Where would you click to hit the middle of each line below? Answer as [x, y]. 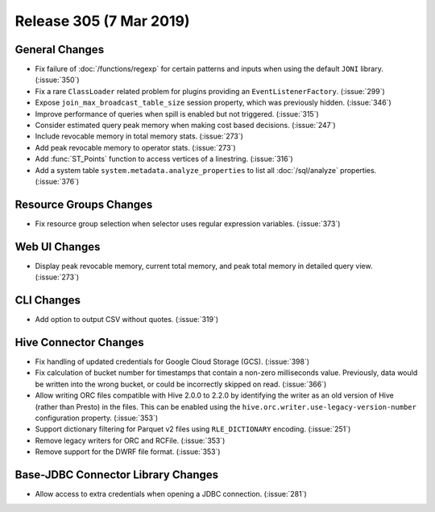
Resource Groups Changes [84, 204]
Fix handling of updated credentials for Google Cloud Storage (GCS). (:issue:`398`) [172, 361]
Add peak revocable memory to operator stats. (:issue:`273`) [136, 147]
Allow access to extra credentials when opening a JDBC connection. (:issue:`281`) [171, 494]
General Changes [60, 50]
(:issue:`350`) [57, 80]
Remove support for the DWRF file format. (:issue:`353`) [128, 452]
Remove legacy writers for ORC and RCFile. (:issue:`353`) [130, 440]
